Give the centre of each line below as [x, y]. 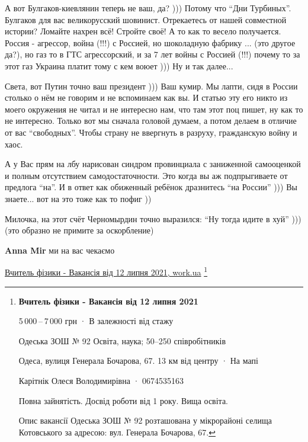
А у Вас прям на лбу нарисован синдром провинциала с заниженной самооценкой [153, 164]
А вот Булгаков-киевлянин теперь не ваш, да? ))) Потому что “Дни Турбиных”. [148, 8]
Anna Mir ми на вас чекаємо [60, 250]
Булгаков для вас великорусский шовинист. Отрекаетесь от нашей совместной [146, 19]
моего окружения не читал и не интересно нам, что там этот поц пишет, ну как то [154, 109]
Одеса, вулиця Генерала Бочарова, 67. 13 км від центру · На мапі [138, 361]
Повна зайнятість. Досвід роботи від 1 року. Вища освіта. [123, 400]
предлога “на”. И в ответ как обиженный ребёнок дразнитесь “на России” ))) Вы [151, 187]
